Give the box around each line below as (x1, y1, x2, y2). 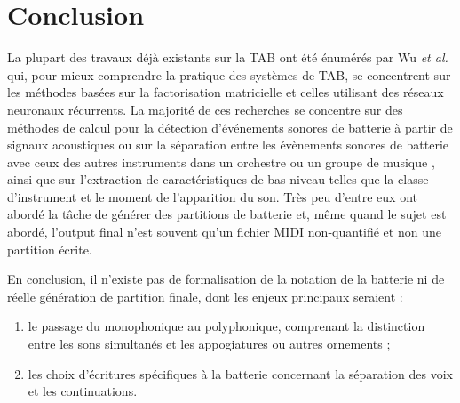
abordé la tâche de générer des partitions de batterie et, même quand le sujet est (7, 205, 447, 223)
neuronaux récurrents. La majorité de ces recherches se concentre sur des (7, 100, 403, 118)
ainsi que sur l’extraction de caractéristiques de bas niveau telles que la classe (7, 170, 429, 189)
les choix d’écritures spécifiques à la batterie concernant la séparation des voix (28, 364, 453, 383)
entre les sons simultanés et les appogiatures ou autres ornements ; (28, 334, 391, 353)
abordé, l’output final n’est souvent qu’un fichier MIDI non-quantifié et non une (7, 222, 441, 241)
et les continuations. (28, 382, 138, 400)
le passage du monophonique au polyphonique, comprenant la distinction (28, 317, 425, 335)
